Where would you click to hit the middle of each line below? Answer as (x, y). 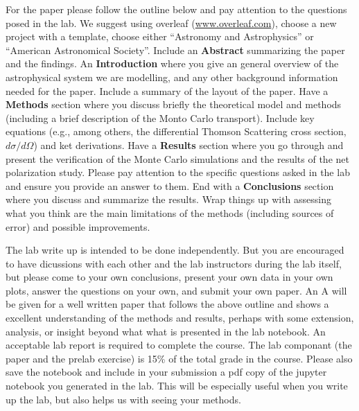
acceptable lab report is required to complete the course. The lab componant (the (179, 345)
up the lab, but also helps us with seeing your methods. (123, 399)
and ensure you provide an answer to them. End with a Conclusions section (170, 185)
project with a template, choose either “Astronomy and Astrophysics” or (160, 36)
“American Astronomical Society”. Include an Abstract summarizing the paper (175, 50)
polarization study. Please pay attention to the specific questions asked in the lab (178, 172)
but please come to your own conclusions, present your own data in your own (169, 277)
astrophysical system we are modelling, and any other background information (172, 77)
